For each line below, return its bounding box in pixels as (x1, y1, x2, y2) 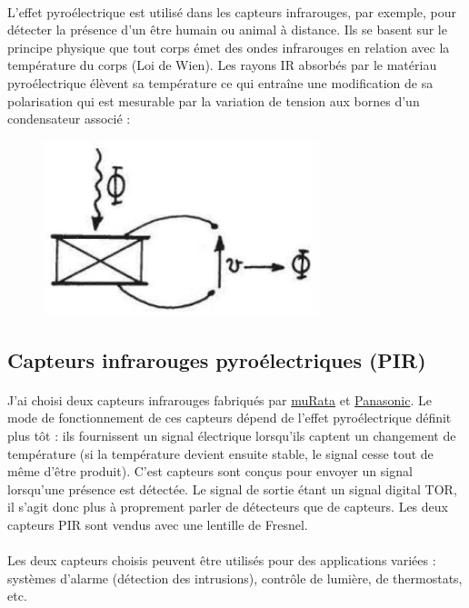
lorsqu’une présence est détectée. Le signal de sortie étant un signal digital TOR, (7, 479, 457, 498)
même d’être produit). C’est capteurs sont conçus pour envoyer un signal (7, 462, 413, 481)
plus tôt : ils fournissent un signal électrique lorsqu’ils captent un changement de (7, 425, 456, 444)
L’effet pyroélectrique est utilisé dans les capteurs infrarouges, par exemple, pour (7, 2, 457, 21)
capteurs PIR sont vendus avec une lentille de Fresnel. (7, 514, 308, 533)
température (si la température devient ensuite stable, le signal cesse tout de (7, 444, 434, 463)
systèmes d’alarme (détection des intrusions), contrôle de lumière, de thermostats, (7, 568, 463, 587)
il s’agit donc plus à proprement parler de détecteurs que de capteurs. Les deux (7, 497, 448, 516)
